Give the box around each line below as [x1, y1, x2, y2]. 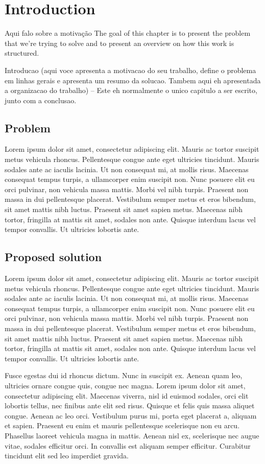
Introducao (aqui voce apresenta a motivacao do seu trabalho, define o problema [5, 64, 256, 75]
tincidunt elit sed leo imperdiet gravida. [5, 450, 129, 461]
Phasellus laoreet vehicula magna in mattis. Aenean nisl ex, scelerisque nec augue [5, 430, 259, 440]
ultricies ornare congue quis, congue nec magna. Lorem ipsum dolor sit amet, [5, 380, 246, 390]
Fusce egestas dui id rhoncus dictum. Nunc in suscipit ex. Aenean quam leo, [5, 370, 243, 381]
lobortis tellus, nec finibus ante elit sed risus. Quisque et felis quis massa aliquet [5, 400, 255, 411]
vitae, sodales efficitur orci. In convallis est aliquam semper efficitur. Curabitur [5, 440, 251, 451]
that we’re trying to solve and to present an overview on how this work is [5, 37, 234, 48]
